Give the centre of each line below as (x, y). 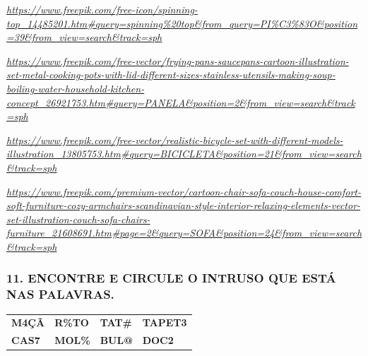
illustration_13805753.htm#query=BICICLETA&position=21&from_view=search (184, 154)
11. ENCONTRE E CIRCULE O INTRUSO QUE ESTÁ (171, 278)
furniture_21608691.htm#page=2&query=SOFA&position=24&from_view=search (184, 233)
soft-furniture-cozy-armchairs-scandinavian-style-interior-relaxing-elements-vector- (184, 205)
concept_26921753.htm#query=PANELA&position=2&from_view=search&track (181, 102)
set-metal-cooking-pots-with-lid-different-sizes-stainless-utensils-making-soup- (171, 75)
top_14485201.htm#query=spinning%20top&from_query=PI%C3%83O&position (182, 23)
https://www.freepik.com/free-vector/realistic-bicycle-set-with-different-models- (175, 140)
